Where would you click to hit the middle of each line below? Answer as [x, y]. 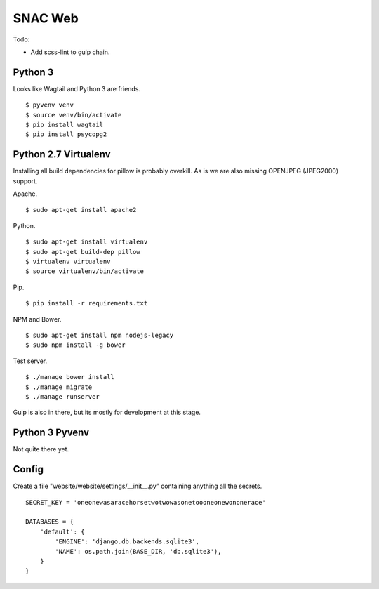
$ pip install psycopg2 [66, 134]
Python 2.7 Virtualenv [62, 154]
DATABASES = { [49, 522]
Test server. [30, 361]
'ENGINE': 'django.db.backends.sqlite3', [127, 542]
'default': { [62, 531]
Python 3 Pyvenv [51, 433]
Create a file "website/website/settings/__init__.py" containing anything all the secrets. [138, 486]
